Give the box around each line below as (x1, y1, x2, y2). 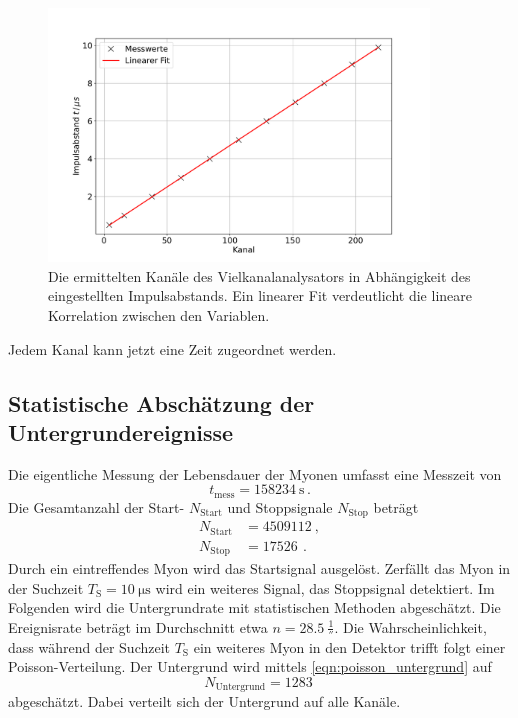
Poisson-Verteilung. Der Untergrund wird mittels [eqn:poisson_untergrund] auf (8, 656, 492, 677)
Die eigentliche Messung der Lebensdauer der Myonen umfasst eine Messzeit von (8, 463, 502, 484)
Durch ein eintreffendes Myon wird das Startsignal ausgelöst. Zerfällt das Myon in (8, 558, 511, 579)
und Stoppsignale (227, 496, 333, 517)
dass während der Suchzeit (8, 636, 171, 657)
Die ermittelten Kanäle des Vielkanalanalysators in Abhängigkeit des (48, 265, 471, 286)
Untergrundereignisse (8, 416, 234, 447)
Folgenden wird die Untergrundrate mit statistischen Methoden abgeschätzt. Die (8, 597, 501, 618)
